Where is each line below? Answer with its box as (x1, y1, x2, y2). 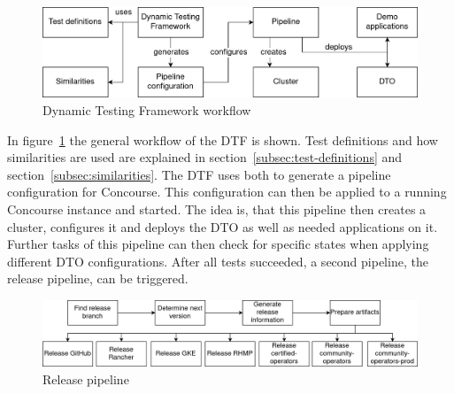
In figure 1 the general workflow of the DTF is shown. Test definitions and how (7, 130, 438, 149)
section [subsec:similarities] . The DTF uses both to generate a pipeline (7, 165, 391, 183)
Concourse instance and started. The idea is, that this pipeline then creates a (7, 199, 427, 218)
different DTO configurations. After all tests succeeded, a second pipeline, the (7, 251, 428, 270)
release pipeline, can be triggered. (7, 269, 189, 288)
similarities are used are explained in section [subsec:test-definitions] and (7, 148, 403, 166)
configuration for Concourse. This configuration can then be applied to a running (7, 182, 447, 201)
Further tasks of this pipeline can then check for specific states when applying (7, 235, 429, 253)
